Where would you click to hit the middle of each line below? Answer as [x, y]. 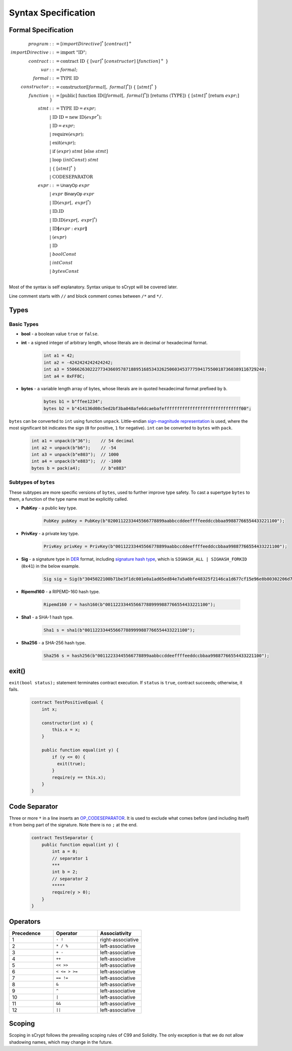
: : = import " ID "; [68, 53]
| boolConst [63, 254]
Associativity [116, 933]
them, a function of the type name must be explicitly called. [69, 499]
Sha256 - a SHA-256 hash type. [54, 642]
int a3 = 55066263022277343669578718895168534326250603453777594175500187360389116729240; [155, 369]
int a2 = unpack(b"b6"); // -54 [74, 448]
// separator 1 [70, 858]
